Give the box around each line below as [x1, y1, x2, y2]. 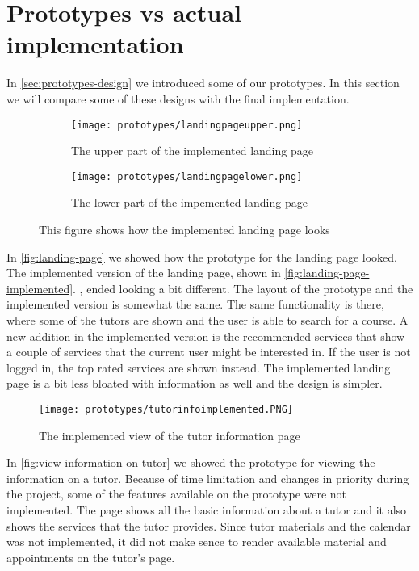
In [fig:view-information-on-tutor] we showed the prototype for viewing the [6, 454, 375, 471]
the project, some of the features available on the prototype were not [6, 485, 347, 502]
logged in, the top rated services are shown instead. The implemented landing [6, 359, 391, 376]
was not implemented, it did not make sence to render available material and [6, 533, 387, 550]
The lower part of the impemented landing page [71, 194, 308, 211]
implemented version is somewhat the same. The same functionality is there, [6, 296, 384, 313]
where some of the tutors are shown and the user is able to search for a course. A [6, 311, 409, 328]
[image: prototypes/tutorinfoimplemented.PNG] [39, 403, 293, 415]
